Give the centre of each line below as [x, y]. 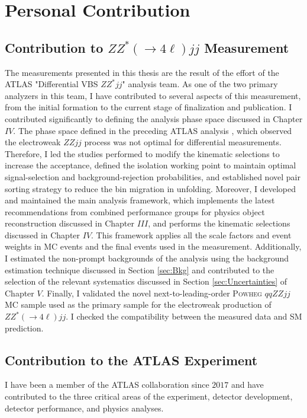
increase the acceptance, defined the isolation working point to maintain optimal [151, 165]
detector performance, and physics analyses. [84, 408]
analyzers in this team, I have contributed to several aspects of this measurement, [153, 95]
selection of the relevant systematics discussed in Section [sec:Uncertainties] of [146, 281]
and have [247, 385]
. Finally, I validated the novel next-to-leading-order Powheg [152, 293]
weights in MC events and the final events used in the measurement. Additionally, [153, 246]
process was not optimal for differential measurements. [183, 142]
